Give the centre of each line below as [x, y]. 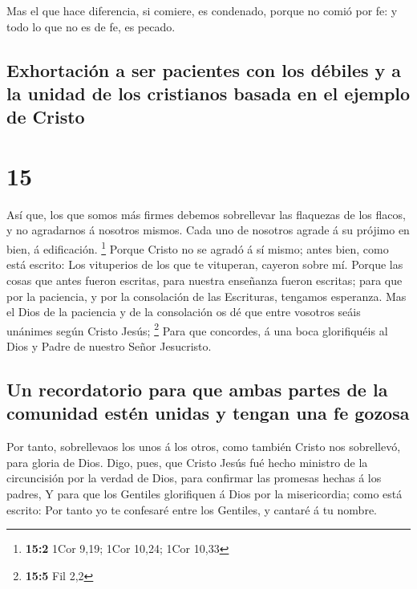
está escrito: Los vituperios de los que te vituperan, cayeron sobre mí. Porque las [205, 264]
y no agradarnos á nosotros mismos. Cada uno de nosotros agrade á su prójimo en [208, 230]
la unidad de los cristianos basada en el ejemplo [208, 93]
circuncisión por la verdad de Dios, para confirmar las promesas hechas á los [194, 478]
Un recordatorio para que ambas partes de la [197, 389]
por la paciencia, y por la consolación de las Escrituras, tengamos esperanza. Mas [206, 296]
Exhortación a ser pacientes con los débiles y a [204, 69]
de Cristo [46, 117]
